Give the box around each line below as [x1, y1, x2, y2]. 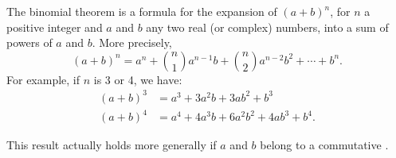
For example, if [6, 71, 80, 87]
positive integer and [6, 18, 103, 35]
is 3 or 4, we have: [93, 71, 182, 87]
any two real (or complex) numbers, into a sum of [146, 18, 389, 35]
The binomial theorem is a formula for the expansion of [6, 3, 277, 19]
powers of [6, 34, 53, 51]
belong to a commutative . [260, 137, 389, 153]
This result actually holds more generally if [6, 137, 217, 153]
